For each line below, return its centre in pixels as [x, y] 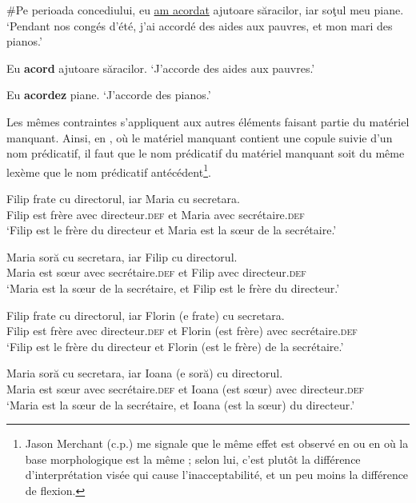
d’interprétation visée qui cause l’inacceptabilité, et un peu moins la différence [217, 475]
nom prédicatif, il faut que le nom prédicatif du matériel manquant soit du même [206, 153]
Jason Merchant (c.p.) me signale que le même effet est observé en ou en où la [217, 443]
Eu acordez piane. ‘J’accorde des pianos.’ [109, 95]
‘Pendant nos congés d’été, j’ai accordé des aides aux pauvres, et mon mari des [200, 25]
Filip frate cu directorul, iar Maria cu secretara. [123, 198]
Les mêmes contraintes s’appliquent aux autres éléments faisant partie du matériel [208, 121]
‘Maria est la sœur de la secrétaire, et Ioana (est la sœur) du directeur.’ [181, 404]
